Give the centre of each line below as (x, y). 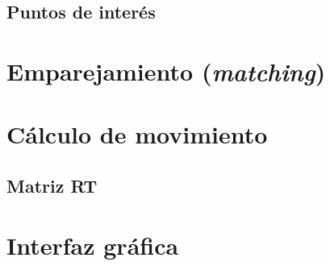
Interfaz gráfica (93, 245)
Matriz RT (52, 185)
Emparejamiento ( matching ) (166, 71)
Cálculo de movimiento (137, 134)
